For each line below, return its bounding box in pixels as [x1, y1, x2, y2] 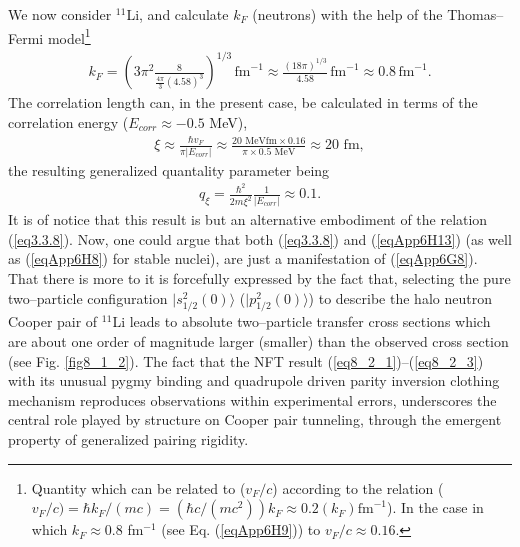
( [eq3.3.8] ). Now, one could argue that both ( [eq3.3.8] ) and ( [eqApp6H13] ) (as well [8, 228, 512, 249]
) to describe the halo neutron [308, 287, 492, 308]
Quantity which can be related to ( [31, 477, 246, 498]
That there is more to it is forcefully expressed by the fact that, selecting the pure [8, 267, 511, 288]
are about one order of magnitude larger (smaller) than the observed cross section [8, 330, 509, 351]
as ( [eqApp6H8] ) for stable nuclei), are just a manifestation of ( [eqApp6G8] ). [8, 248, 478, 269]
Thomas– [447, 4, 504, 24]
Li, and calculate [126, 4, 229, 24]
